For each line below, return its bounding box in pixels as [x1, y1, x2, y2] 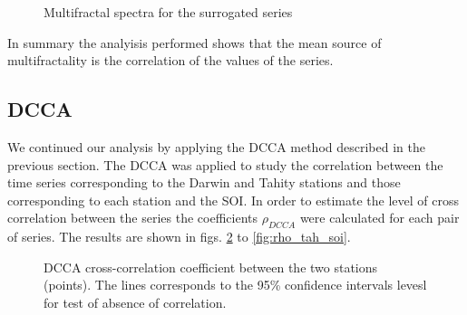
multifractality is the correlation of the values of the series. [7, 51, 334, 70]
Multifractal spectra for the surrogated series [44, 3, 293, 21]
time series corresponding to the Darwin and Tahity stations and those [7, 173, 401, 192]
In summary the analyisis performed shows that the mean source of [7, 33, 382, 52]
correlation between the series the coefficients [7, 208, 258, 227]
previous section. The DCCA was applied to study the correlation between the [7, 155, 443, 174]
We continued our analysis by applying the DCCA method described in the [7, 137, 425, 156]
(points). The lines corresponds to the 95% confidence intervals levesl [44, 275, 427, 294]
